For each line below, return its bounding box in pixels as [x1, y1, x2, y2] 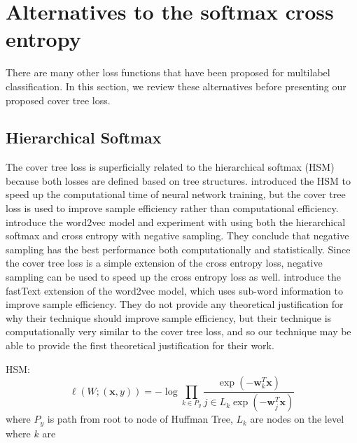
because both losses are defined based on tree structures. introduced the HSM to [6, 173, 351, 188]
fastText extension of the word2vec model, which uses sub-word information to [6, 283, 343, 297]
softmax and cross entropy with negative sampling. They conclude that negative [6, 228, 349, 243]
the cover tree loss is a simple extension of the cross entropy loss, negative [6, 255, 323, 270]
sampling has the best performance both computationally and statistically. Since [6, 241, 351, 256]
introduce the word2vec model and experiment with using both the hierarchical [6, 214, 346, 229]
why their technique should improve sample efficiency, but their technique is [6, 310, 332, 325]
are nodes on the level [250, 412, 344, 426]
